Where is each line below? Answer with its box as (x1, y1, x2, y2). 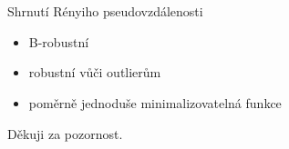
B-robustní (28, 32, 89, 51)
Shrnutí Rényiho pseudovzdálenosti (7, 2, 203, 21)
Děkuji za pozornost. (7, 124, 123, 143)
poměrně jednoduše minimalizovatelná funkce (28, 93, 282, 112)
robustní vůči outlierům (28, 63, 161, 82)
